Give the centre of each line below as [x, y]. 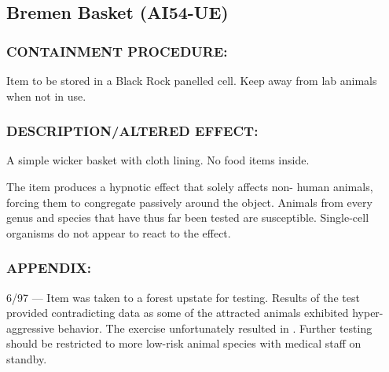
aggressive [30, 328]
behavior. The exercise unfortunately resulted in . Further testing [215, 328]
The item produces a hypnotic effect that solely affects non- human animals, [190, 186]
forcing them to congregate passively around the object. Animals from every [189, 202]
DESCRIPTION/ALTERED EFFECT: [132, 131]
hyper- [368, 313]
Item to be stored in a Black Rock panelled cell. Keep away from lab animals [192, 80]
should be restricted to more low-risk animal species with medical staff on [184, 343]
